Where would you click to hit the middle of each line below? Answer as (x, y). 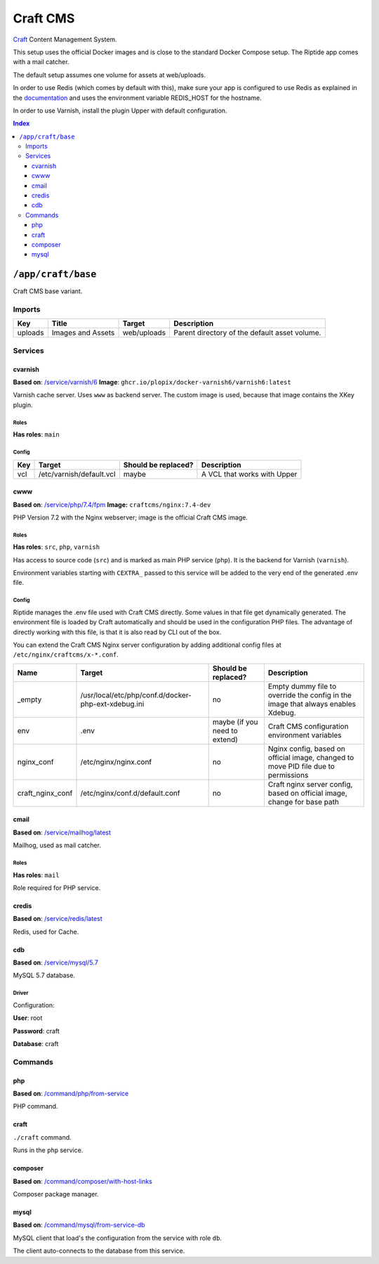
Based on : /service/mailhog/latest (62, 832)
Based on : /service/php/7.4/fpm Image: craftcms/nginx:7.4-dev (112, 504)
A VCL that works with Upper (249, 474)
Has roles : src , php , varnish (56, 547)
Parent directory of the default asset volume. (247, 333)
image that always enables (312, 704)
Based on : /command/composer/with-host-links (82, 1181)
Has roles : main (36, 434)
